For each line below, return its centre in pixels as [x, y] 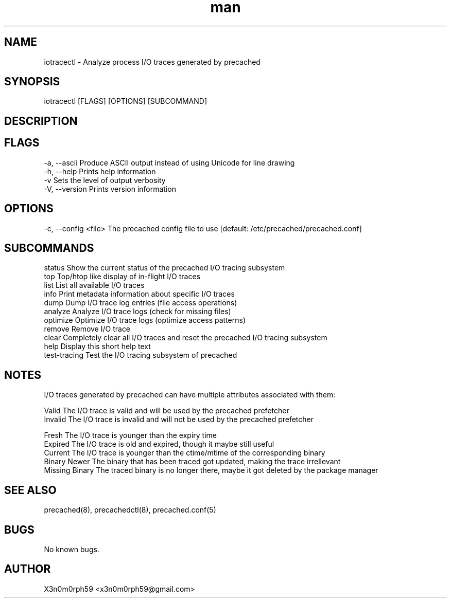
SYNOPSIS [32, 82]
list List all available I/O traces [94, 285]
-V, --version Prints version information [110, 189]
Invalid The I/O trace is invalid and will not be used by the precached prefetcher [179, 419]
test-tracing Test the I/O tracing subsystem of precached [141, 355]
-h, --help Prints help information [100, 171]
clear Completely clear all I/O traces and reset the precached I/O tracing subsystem [186, 338]
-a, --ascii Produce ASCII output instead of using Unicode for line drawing [169, 162]
